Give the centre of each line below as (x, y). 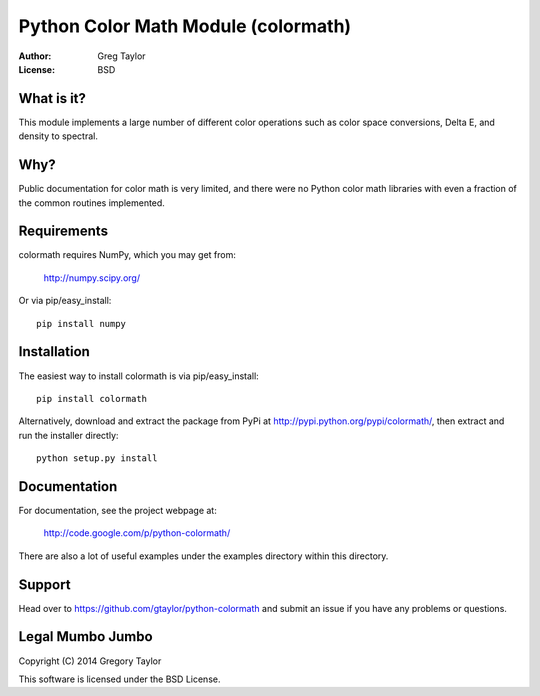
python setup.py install (97, 458)
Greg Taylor (121, 56)
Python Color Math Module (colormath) (185, 26)
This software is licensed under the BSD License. (119, 679)
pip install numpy (81, 323)
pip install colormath (92, 398)
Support (44, 584)
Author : (35, 56)
